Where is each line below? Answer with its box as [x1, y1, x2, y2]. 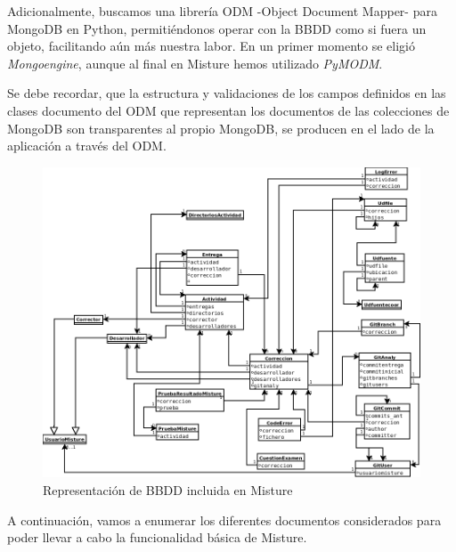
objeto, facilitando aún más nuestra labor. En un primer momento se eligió [7, 37, 415, 55]
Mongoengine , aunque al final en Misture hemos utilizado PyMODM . [7, 53, 383, 72]
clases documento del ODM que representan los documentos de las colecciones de [7, 101, 450, 119]
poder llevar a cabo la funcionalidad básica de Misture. [7, 528, 307, 547]
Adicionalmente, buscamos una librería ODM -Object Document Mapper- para [7, 2, 437, 20]
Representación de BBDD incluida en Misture [43, 481, 293, 499]
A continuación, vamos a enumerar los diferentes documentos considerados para [7, 510, 442, 529]
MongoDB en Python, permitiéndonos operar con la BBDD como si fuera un [7, 19, 427, 37]
